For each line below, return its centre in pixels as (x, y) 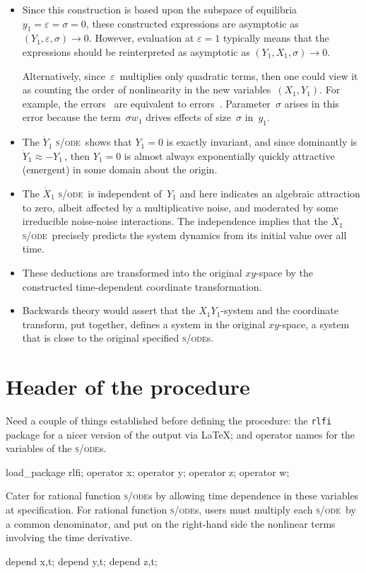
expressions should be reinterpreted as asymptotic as (136, 51)
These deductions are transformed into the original (132, 272)
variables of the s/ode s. (56, 448)
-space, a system (314, 324)
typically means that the (276, 38)
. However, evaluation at (141, 38)
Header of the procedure (128, 387)
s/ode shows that (94, 142)
